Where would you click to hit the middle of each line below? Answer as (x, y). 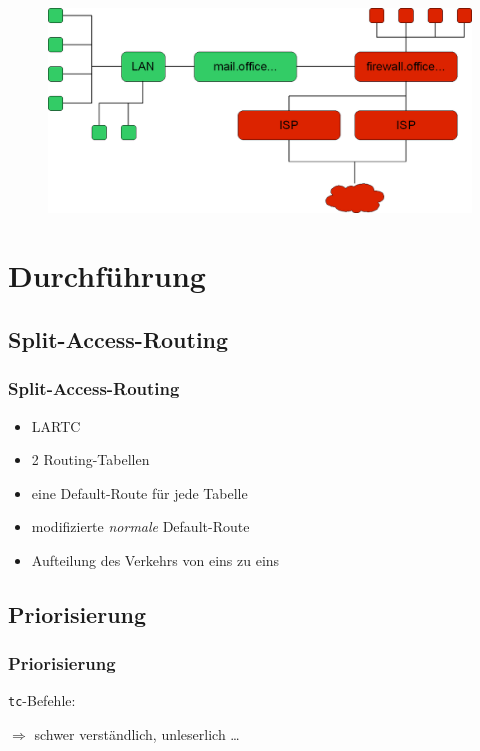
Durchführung (107, 275)
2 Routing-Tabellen (90, 459)
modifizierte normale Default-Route (140, 526)
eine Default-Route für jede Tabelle (139, 492)
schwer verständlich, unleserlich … (137, 734)
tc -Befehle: (42, 700)
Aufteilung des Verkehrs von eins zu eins (155, 559)
